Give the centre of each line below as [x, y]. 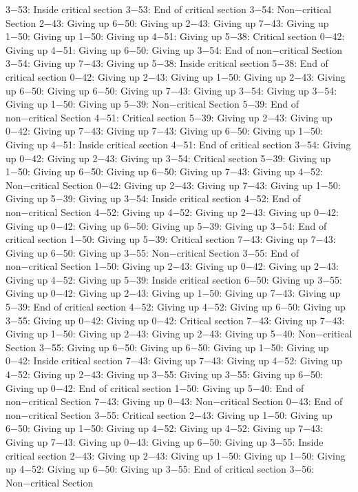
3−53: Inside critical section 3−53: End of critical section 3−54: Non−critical [169, 9]
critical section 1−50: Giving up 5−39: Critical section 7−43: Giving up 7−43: [171, 239]
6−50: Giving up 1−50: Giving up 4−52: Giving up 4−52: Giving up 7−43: [164, 428]
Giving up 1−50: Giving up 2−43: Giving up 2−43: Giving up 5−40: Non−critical [179, 334]
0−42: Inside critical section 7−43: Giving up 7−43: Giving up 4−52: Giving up [174, 361]
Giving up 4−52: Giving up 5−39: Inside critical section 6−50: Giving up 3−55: [174, 279]
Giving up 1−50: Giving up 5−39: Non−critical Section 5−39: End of [152, 104]
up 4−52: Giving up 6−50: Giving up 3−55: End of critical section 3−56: [160, 469]
